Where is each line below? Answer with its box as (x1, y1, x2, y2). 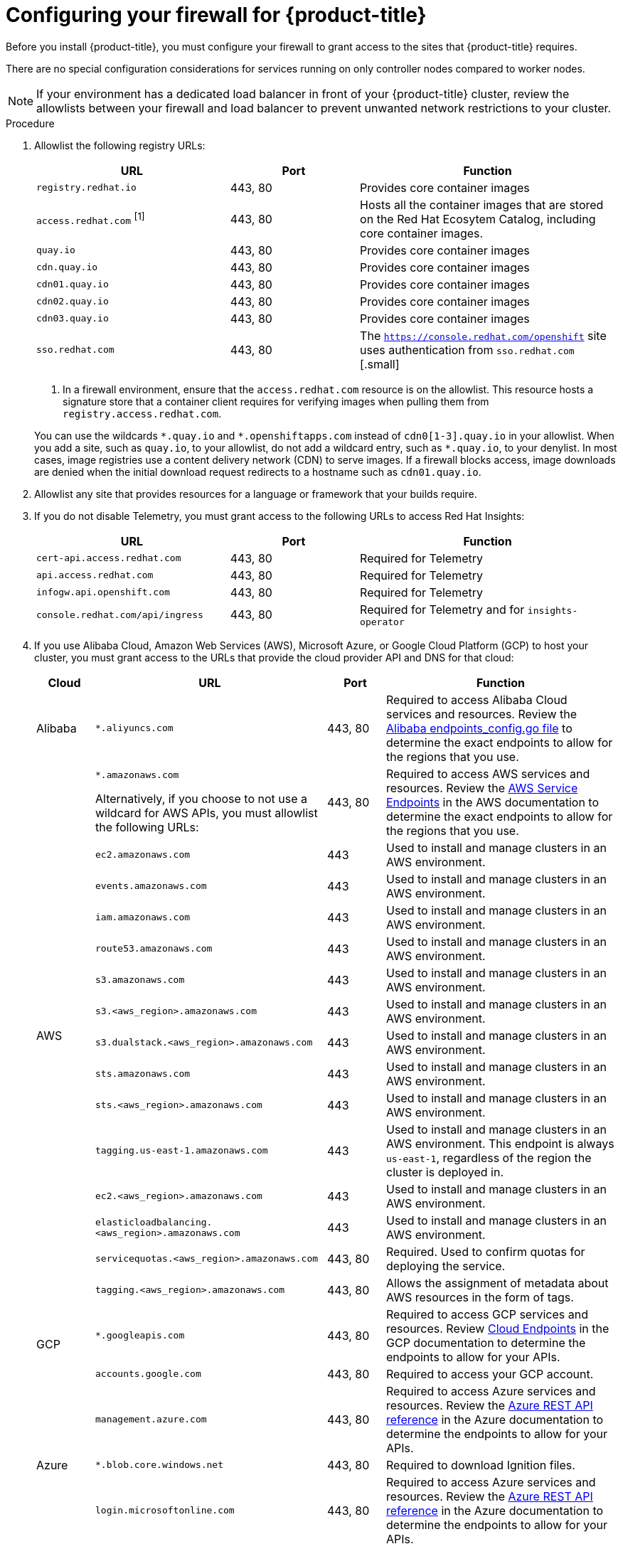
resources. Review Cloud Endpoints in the (386, 1321, 609, 1336)
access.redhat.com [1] (36, 211, 145, 227)
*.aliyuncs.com (95, 723, 174, 734)
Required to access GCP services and (386, 1306, 588, 1321)
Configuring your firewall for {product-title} (6, 3, 427, 27)
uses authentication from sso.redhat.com (360, 342, 575, 357)
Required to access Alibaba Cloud (386, 692, 568, 707)
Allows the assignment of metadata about (386, 1275, 609, 1290)
